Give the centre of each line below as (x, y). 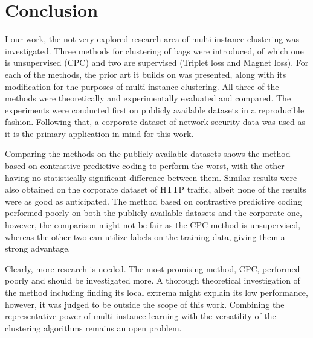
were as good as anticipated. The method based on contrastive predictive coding (153, 201)
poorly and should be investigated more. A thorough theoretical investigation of (153, 280)
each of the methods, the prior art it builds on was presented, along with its (146, 74)
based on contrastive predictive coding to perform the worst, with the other (145, 166)
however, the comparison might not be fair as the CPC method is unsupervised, (153, 225)
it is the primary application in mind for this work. (99, 133)
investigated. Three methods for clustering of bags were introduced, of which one (154, 50)
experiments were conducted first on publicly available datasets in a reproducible (155, 110)
